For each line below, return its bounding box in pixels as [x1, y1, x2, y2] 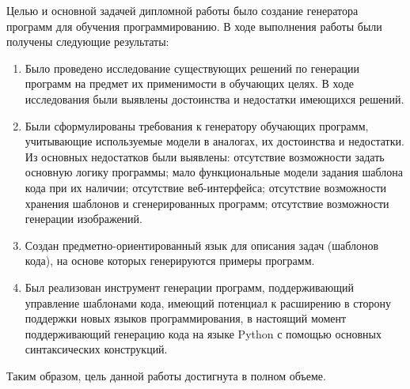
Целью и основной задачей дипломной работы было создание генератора [6, 2, 359, 18]
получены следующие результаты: [6, 33, 169, 50]
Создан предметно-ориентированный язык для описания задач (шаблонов [25, 236, 379, 253]
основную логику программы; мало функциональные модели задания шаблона [25, 164, 403, 180]
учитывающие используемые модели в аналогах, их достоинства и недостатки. [25, 133, 404, 149]
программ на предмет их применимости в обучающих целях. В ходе [25, 75, 354, 92]
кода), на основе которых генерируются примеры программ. [25, 252, 315, 269]
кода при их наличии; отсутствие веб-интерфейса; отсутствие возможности [25, 179, 387, 195]
